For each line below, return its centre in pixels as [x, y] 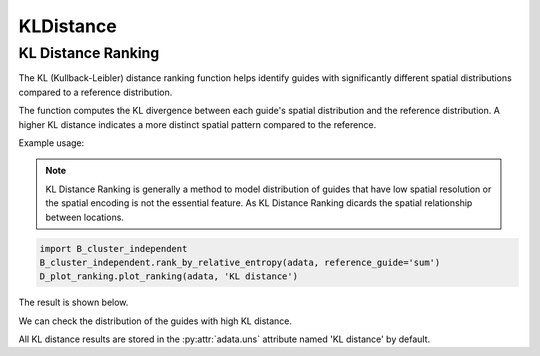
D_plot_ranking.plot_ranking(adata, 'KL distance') [169, 276]
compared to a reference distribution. [95, 92]
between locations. [85, 217]
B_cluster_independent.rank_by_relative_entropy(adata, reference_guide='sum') [240, 262]
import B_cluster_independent [113, 248]
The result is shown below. [73, 302]
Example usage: [51, 142]
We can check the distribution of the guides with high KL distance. [155, 321]
